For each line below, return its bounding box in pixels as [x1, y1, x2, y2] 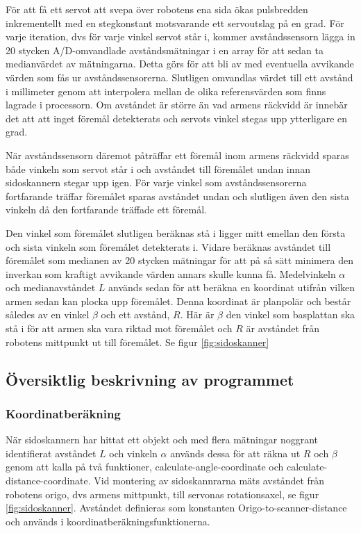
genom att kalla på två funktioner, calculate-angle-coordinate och [6, 459, 284, 474]
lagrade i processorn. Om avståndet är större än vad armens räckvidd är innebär [6, 97, 348, 112]
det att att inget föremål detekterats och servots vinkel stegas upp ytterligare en [6, 110, 348, 125]
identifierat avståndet [6, 445, 96, 460]
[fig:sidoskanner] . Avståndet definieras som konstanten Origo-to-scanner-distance [6, 500, 347, 515]
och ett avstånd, [101, 307, 170, 322]
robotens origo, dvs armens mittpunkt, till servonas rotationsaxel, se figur [6, 486, 319, 501]
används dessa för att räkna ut [170, 445, 301, 460]
